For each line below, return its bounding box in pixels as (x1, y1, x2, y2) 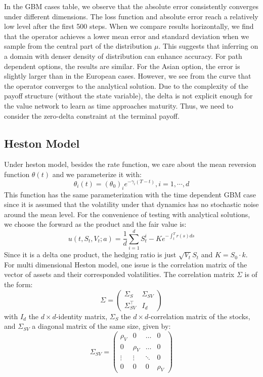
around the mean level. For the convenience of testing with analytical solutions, (4, 209, 250, 219)
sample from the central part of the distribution (4, 41, 152, 51)
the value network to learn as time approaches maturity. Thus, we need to (4, 100, 234, 111)
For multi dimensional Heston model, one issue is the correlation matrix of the (4, 259, 247, 269)
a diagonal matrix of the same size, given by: (32, 321, 171, 331)
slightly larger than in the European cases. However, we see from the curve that (4, 71, 251, 81)
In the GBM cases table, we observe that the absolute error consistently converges (4, 1, 259, 11)
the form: (4, 279, 33, 289)
